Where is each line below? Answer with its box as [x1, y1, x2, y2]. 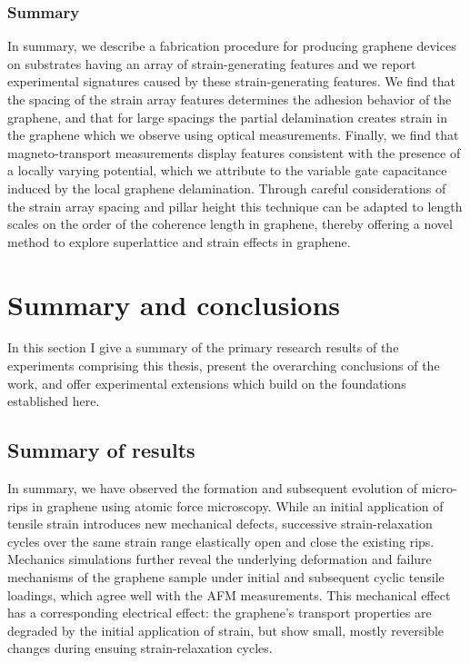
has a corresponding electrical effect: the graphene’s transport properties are [7, 603, 432, 622]
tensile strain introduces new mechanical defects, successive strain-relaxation [7, 514, 433, 533]
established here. [7, 391, 100, 411]
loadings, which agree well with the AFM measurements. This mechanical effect [7, 585, 451, 604]
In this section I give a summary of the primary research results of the [7, 338, 399, 357]
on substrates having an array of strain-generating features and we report [7, 54, 416, 73]
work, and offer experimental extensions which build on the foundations [7, 373, 406, 392]
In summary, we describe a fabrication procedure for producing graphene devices [7, 36, 456, 55]
